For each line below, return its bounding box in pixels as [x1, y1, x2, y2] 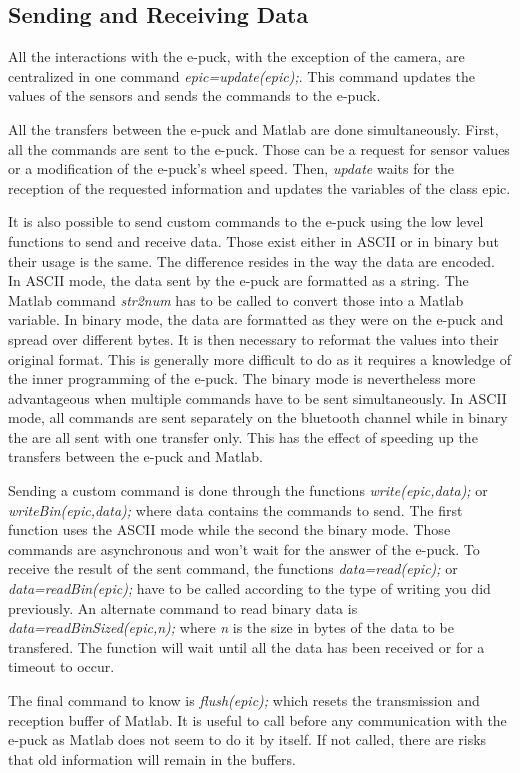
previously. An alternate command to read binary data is [8, 597, 358, 618]
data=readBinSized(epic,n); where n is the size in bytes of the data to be [8, 617, 454, 638]
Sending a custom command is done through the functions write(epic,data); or [8, 480, 488, 501]
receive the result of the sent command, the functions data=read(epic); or [8, 558, 458, 579]
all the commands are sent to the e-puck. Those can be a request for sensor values [8, 138, 510, 159]
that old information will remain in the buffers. [8, 748, 297, 769]
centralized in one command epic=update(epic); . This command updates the [8, 65, 476, 86]
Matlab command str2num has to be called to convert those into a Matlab [8, 289, 464, 310]
